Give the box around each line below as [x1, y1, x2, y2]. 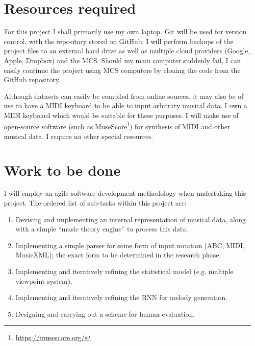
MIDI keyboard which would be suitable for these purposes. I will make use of [4, 110, 239, 120]
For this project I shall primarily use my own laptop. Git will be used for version [4, 26, 247, 37]
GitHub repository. [4, 74, 61, 85]
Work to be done [4, 160, 121, 180]
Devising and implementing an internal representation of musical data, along [15, 214, 246, 224]
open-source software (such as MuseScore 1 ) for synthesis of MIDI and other [4, 120, 230, 132]
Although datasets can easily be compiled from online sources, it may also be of [4, 91, 244, 101]
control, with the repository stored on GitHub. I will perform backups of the [4, 36, 234, 46]
